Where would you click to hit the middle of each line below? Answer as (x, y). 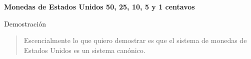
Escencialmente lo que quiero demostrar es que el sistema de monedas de (135, 40)
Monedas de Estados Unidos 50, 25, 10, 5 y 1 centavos (99, 6)
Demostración (25, 23)
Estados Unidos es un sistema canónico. (84, 50)
